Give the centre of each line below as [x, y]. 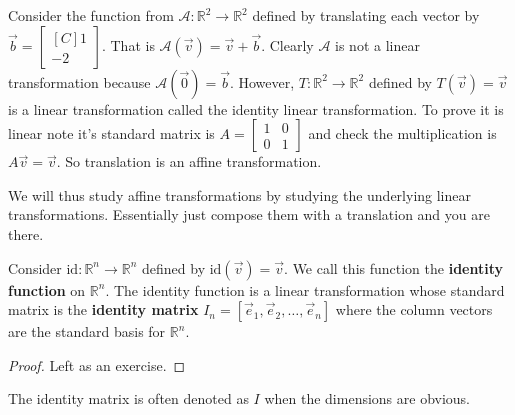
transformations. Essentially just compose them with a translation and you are [249, 214]
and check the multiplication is [402, 133]
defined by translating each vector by [366, 15]
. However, [262, 81]
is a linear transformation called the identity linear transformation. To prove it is [256, 108]
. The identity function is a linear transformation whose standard [305, 289]
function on [47, 289]
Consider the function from [91, 15]
